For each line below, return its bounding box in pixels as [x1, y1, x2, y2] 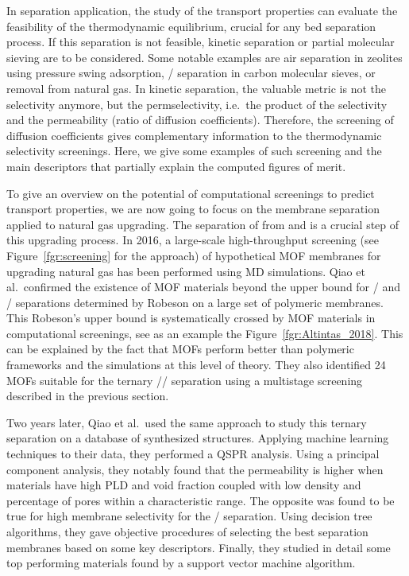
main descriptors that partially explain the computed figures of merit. [6, 158, 346, 174]
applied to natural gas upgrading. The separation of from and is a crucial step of [6, 216, 399, 232]
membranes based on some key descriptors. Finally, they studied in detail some [6, 539, 391, 555]
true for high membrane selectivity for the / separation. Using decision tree [6, 508, 372, 524]
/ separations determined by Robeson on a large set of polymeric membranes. [6, 294, 384, 310]
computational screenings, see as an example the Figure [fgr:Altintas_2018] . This [6, 325, 403, 341]
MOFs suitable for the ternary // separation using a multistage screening [6, 372, 363, 388]
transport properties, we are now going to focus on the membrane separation [6, 200, 380, 217]
